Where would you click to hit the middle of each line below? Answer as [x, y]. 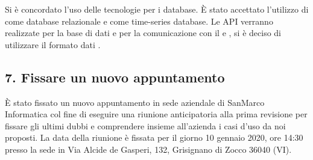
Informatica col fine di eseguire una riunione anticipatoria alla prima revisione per [156, 114]
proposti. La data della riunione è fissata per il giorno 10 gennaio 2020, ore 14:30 [154, 137]
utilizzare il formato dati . [53, 44]
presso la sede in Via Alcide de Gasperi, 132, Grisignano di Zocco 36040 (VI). [148, 149]
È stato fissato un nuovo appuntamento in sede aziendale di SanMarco [135, 102]
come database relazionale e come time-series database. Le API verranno [139, 21]
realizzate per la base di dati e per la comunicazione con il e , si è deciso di [143, 33]
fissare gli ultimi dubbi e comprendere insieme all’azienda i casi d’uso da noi [145, 125]
